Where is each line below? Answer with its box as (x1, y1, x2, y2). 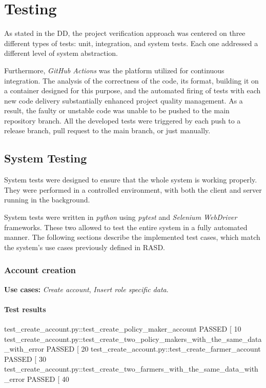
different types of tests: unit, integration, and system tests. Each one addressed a (4, 37, 258, 48)
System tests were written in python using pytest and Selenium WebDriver (4, 212, 237, 222)
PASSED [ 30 (4, 353, 46, 364)
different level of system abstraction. (4, 48, 118, 58)
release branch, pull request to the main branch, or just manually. (4, 125, 211, 136)
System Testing (4, 150, 87, 166)
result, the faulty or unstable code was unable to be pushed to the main (4, 105, 230, 116)
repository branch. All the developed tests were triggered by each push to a (4, 115, 241, 126)
